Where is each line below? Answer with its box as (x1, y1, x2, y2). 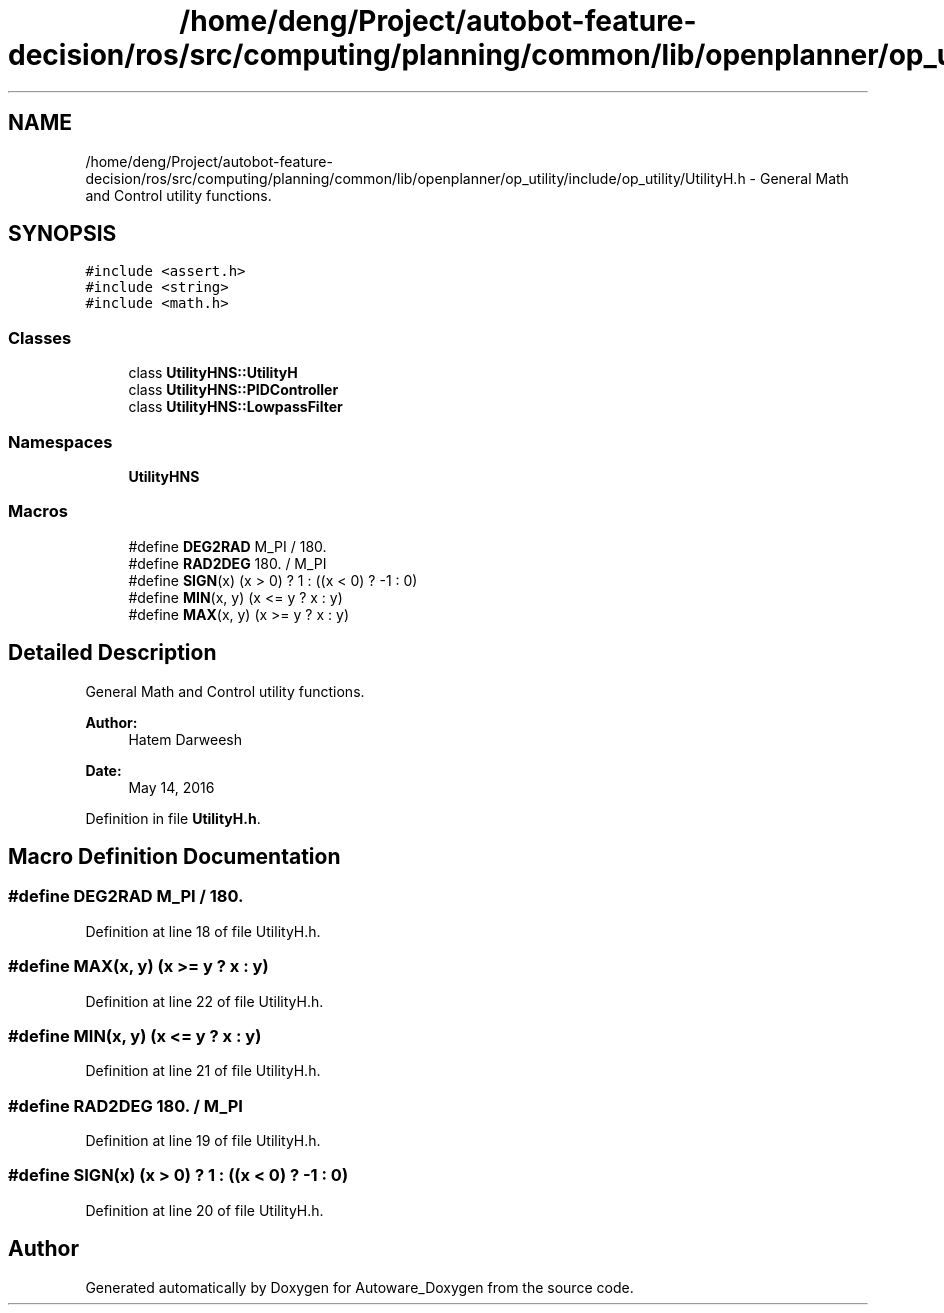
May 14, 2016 (128, 778, 215, 796)
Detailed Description (8, 640, 217, 666)
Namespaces (8, 431, 113, 452)
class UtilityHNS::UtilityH (128, 364, 298, 382)
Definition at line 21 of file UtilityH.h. (85, 1062, 321, 1080)
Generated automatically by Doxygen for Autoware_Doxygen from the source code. (85, 1278, 634, 1296)
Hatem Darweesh (128, 730, 243, 748)
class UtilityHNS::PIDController (128, 381, 339, 399)
